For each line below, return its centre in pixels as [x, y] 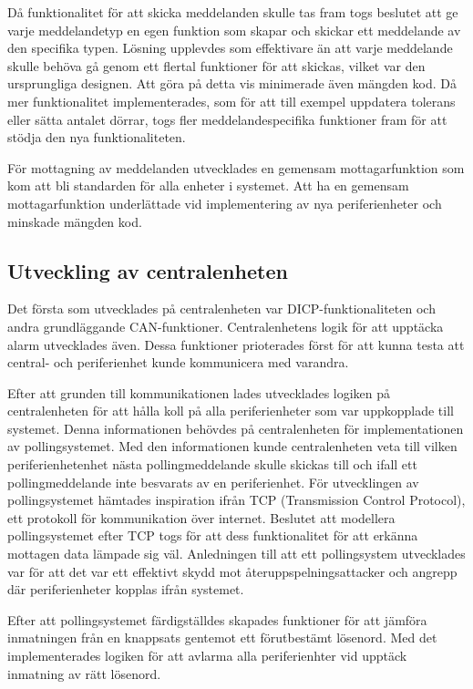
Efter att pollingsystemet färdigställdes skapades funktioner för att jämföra [217, 619]
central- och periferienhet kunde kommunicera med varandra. [178, 362]
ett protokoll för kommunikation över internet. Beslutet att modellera [201, 517]
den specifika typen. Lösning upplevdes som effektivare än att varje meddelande [230, 48]
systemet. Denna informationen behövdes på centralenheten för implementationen [236, 428]
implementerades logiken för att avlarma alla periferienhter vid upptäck [207, 656]
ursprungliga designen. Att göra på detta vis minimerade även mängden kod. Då [232, 83]
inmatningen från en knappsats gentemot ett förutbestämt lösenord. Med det [222, 638]
